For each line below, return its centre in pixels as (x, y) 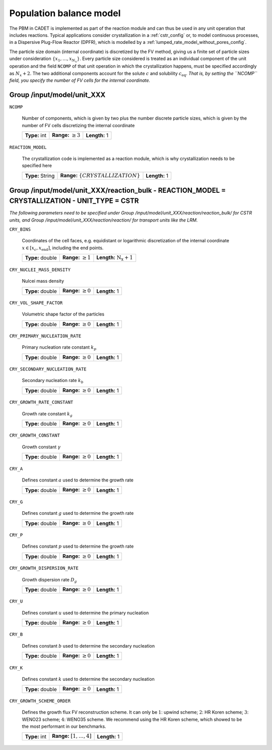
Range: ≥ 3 (66, 135)
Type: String (40, 176)
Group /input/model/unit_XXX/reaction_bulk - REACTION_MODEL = (118, 190)
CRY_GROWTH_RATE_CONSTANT (41, 402)
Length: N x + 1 (115, 258)
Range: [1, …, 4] (72, 736)
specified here (37, 166)
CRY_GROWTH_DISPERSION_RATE (44, 568)
